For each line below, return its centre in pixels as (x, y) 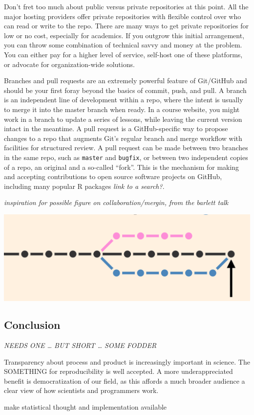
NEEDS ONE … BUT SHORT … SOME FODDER (80, 345)
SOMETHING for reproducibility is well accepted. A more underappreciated (118, 371)
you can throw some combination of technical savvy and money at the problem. (123, 45)
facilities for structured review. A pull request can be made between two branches (126, 148)
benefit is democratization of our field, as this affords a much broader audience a (125, 380)
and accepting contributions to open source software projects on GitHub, (113, 176)
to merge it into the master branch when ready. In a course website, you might (122, 109)
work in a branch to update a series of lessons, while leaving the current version (123, 119)
